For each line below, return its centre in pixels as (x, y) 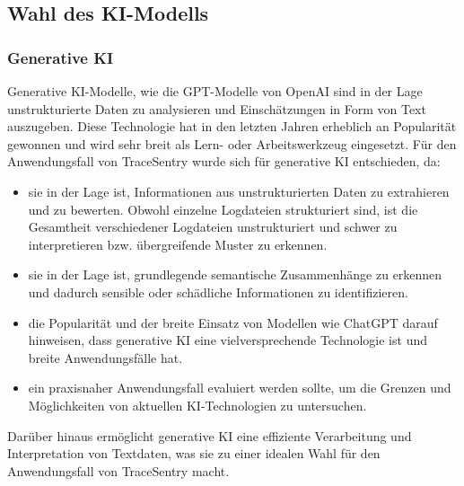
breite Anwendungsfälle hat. (105, 357)
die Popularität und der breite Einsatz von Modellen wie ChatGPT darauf (233, 322)
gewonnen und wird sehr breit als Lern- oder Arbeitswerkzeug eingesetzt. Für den (232, 143)
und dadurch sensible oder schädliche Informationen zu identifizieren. (218, 292)
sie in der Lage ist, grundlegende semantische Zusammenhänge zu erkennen (235, 274)
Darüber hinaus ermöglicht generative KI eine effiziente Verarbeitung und (210, 435)
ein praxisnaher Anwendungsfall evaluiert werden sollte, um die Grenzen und (240, 388)
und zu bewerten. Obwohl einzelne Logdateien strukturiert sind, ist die (223, 209)
